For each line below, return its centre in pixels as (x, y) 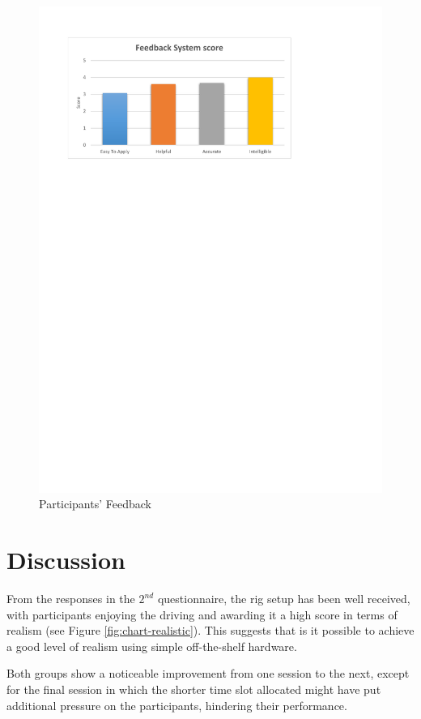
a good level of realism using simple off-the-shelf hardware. (152, 646)
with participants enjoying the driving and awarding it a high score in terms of (202, 614)
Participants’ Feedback (95, 504)
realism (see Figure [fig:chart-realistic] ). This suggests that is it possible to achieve (210, 630)
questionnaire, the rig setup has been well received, (284, 598)
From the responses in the (71, 598)
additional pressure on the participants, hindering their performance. (177, 705)
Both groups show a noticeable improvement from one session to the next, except (208, 673)
